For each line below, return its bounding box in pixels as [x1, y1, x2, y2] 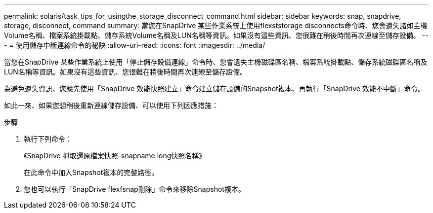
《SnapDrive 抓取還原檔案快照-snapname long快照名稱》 [24, 151, 206, 160]
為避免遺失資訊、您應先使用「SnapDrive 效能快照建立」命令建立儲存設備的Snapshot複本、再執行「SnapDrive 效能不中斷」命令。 [4, 84, 425, 93]
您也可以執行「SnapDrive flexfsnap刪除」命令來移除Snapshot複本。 [24, 185, 245, 193]
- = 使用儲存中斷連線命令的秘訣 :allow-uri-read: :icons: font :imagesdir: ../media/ [4, 41, 265, 49]
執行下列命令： [24, 135, 72, 143]
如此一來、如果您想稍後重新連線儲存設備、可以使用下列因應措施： [4, 101, 218, 109]
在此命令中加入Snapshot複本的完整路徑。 [24, 168, 159, 177]
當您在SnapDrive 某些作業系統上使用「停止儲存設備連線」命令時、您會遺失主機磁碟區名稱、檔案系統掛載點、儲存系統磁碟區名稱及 [4, 58, 428, 66]
